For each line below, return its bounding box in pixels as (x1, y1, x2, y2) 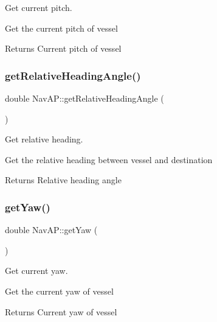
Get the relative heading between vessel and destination (5, 153, 213, 166)
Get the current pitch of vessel (5, 21, 118, 34)
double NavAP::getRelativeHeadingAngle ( (5, 92, 164, 104)
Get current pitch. (5, 1, 72, 13)
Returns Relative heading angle (5, 173, 122, 186)
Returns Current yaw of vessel (5, 305, 117, 318)
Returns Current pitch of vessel (5, 42, 122, 55)
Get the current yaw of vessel (5, 284, 114, 297)
